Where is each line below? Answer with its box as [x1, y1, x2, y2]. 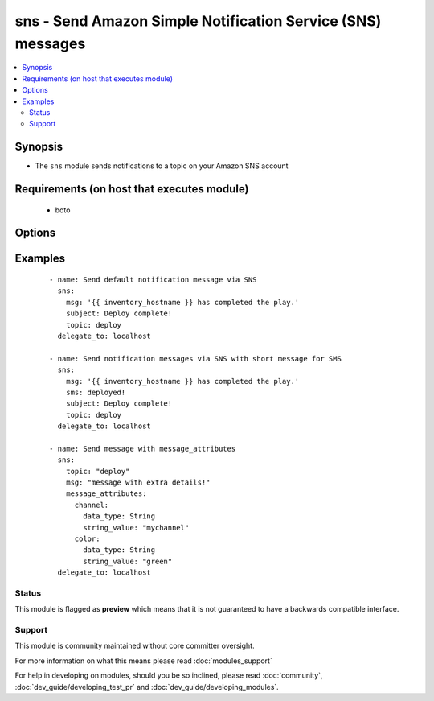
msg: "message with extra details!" [65, 478, 211, 487]
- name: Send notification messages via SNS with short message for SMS [49, 354, 342, 363]
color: [74, 534, 100, 543]
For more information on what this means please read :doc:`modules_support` [14, 656, 272, 666]
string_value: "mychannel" [83, 523, 190, 532]
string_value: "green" [83, 556, 173, 566]
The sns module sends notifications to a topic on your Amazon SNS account [35, 161, 289, 171]
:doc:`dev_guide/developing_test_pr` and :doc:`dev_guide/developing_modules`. [14, 682, 279, 691]
